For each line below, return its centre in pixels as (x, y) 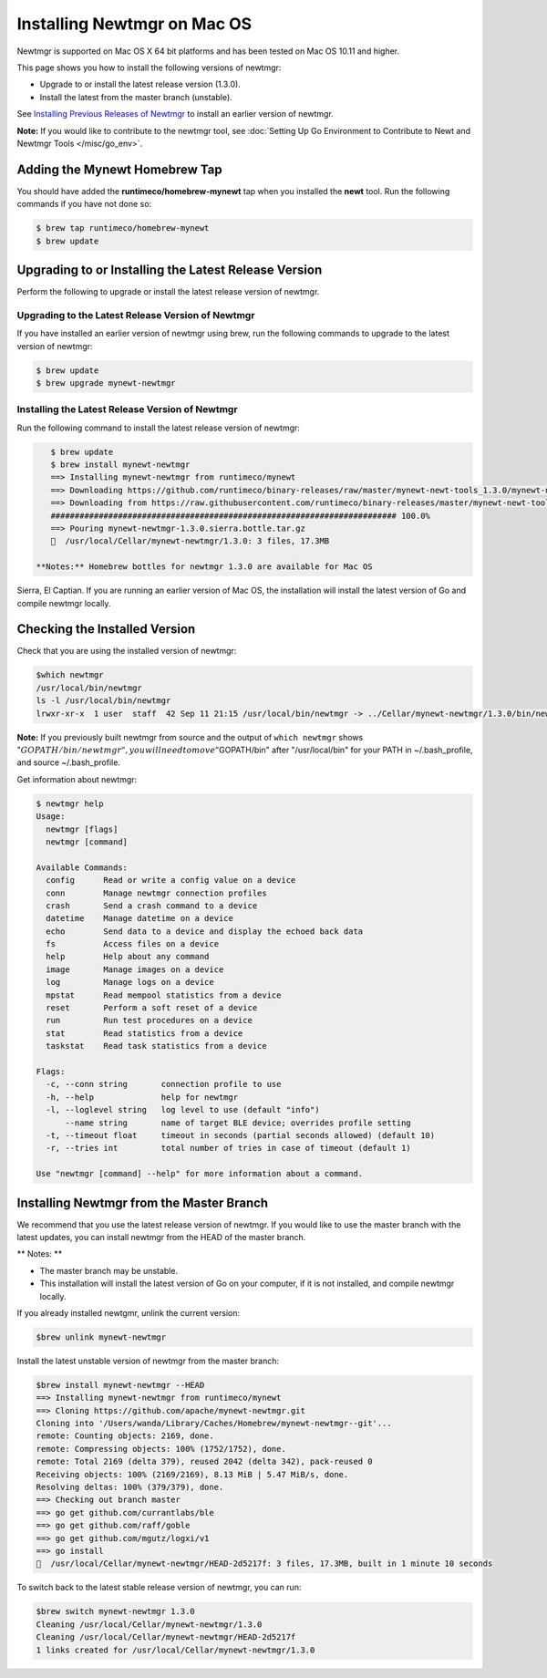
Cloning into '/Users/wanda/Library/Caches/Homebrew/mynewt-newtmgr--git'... (214, 1424)
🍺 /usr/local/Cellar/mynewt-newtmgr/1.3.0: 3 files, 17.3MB (190, 541)
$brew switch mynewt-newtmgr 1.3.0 (115, 1611)
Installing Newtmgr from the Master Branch (143, 1202)
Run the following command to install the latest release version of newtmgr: (159, 428)
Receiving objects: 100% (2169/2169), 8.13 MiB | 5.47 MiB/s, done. (192, 1474)
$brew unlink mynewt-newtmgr (101, 1337)
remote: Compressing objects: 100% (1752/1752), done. (161, 1449)
